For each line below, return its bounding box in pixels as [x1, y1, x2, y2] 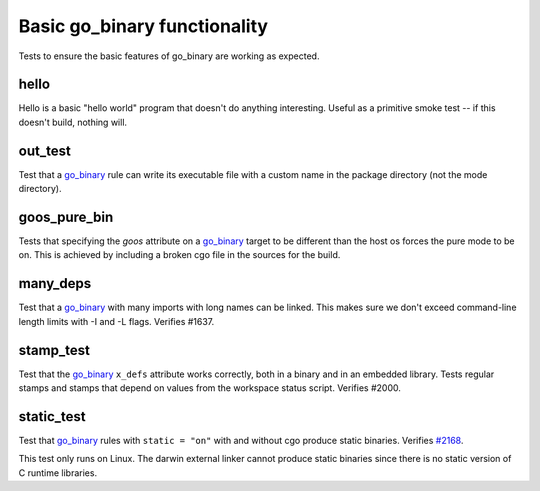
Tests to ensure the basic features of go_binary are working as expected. [18, 50, 320, 62]
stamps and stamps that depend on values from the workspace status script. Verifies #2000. [18, 382, 402, 394]
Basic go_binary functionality [18, 15, 269, 37]
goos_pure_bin [18, 208, 114, 225]
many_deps [18, 275, 92, 292]
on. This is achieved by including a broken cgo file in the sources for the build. [18, 249, 341, 261]
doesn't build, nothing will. [18, 116, 128, 128]
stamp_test [18, 341, 90, 359]
